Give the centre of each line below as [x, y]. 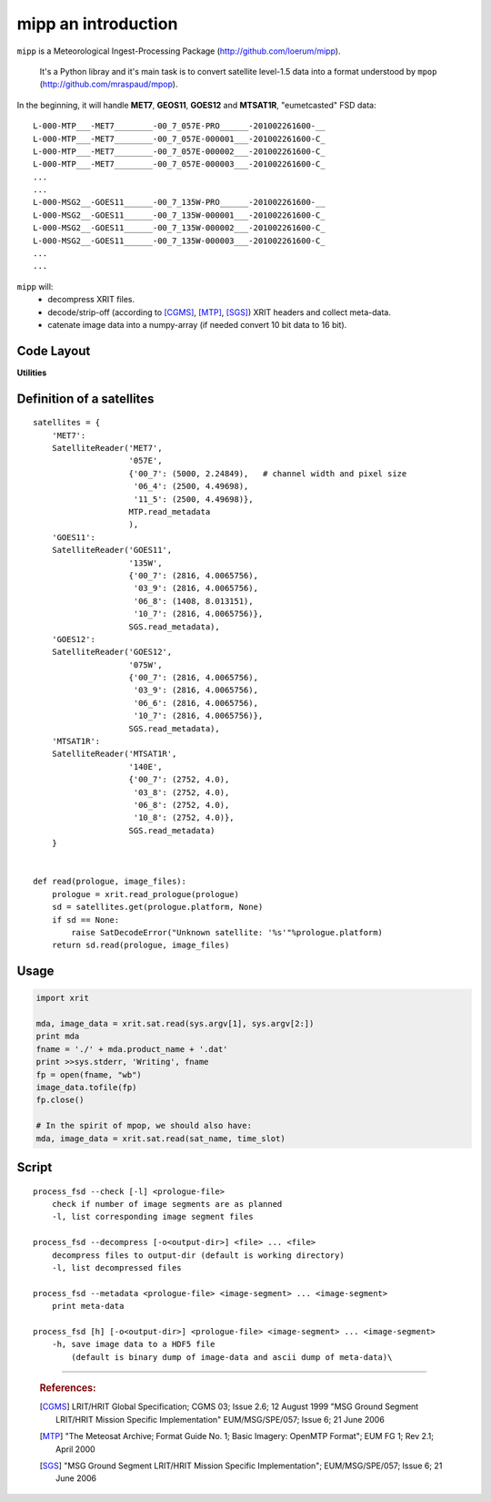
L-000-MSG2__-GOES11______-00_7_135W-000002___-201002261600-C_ [180, 228]
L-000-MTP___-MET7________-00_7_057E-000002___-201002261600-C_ [180, 151]
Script [35, 1167]
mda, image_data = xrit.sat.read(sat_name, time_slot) [160, 1138]
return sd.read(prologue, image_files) [140, 945]
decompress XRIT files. [91, 300]
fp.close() [60, 1100]
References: [68, 1388]
